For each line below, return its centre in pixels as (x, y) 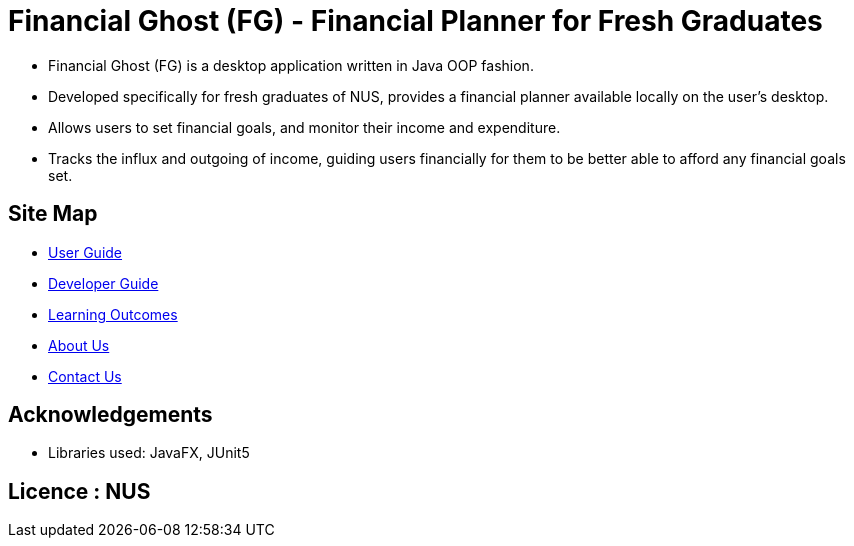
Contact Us (85, 376)
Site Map (53, 214)
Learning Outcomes (113, 314)
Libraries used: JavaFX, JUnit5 (149, 453)
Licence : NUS (79, 491)
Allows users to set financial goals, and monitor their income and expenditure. (304, 127)
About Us (79, 345)
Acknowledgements (110, 415)
